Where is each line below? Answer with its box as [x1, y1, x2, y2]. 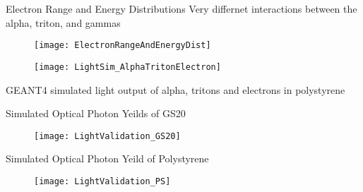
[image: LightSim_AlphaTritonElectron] [34, 61, 221, 72]
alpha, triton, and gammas [6, 15, 121, 30]
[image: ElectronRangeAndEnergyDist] [34, 40, 211, 51]
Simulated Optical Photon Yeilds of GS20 [6, 106, 186, 121]
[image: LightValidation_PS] [34, 176, 171, 186]
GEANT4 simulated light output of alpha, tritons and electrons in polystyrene [6, 82, 345, 97]
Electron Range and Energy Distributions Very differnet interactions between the [6, 1, 357, 16]
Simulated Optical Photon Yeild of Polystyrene [6, 151, 209, 166]
